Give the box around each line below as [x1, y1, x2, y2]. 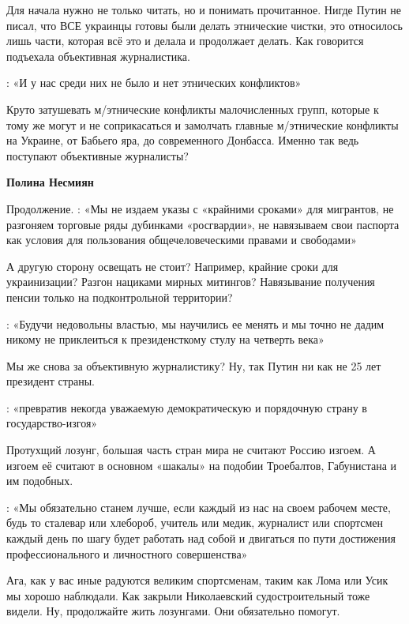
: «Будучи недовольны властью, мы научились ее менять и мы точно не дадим [6, 315, 385, 332]
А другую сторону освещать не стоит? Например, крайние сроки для [6, 257, 339, 274]
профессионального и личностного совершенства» [6, 545, 248, 562]
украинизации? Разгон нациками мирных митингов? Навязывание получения [6, 273, 375, 290]
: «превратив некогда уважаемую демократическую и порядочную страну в [6, 399, 367, 415]
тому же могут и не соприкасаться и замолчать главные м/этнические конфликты [6, 116, 399, 133]
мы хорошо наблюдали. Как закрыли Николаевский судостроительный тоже [6, 587, 370, 603]
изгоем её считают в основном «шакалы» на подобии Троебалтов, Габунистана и [6, 457, 397, 473]
